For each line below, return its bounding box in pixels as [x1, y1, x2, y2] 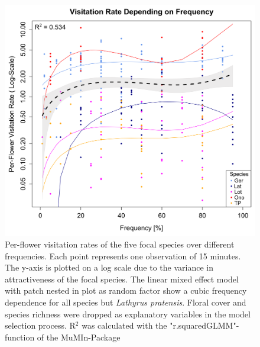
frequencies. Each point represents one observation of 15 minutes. [5, 249, 241, 262]
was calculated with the [82, 319, 167, 332]
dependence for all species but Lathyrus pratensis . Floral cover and [5, 296, 246, 309]
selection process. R [5, 319, 76, 332]
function [5, 330, 35, 343]
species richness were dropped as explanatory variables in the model [5, 307, 251, 320]
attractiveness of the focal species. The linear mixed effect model [5, 272, 239, 285]
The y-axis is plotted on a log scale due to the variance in [5, 261, 213, 274]
